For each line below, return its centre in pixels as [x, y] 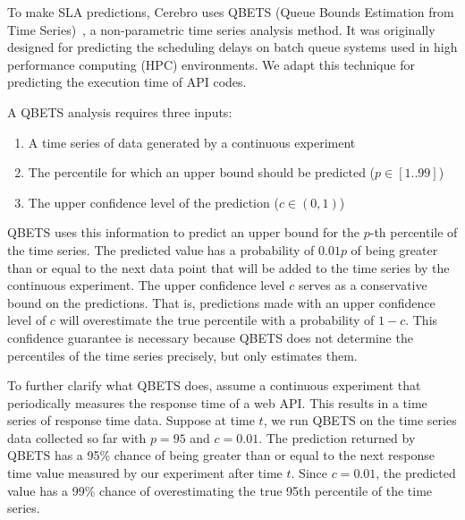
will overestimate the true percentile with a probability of [217, 320]
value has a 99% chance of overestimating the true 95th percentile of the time [220, 490]
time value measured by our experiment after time [145, 473]
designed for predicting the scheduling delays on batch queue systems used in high [232, 47]
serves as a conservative [363, 285]
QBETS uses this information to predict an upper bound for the [184, 232]
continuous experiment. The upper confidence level [146, 285]
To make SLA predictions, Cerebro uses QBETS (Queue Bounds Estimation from [231, 12]
